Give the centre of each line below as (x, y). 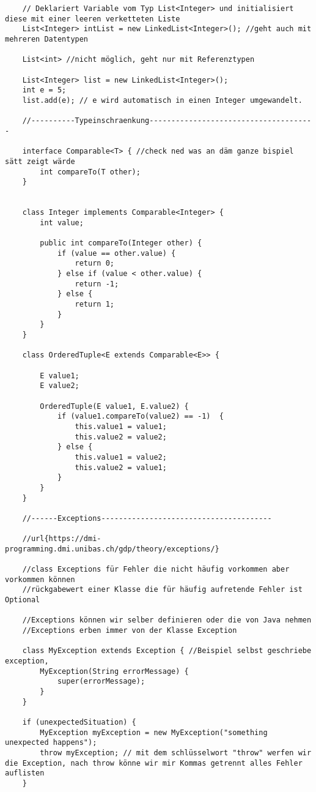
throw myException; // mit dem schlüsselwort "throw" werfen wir (176, 753)
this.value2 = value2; (121, 437)
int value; (62, 222)
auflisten (25, 773)
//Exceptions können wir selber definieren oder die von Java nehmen (167, 620)
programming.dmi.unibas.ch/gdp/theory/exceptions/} (112, 549)
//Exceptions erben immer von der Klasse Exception (130, 631)
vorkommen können (40, 579)
